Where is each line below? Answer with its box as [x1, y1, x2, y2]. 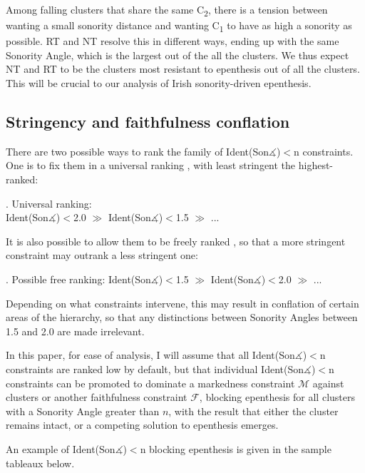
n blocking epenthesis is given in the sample [140, 441, 331, 456]
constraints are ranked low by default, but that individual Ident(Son [6, 361, 304, 376]
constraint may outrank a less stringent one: [6, 248, 198, 263]
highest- [298, 158, 334, 173]
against [312, 375, 344, 390]
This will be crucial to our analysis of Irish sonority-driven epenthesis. [6, 76, 312, 91]
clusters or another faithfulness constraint [6, 390, 187, 405]
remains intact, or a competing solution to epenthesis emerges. [6, 417, 279, 432]
